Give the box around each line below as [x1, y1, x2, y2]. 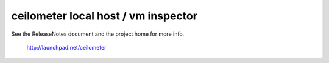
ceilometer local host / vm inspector [11, 9, 198, 22]
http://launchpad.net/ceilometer [26, 44, 107, 51]
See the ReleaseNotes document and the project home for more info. [11, 30, 185, 38]
